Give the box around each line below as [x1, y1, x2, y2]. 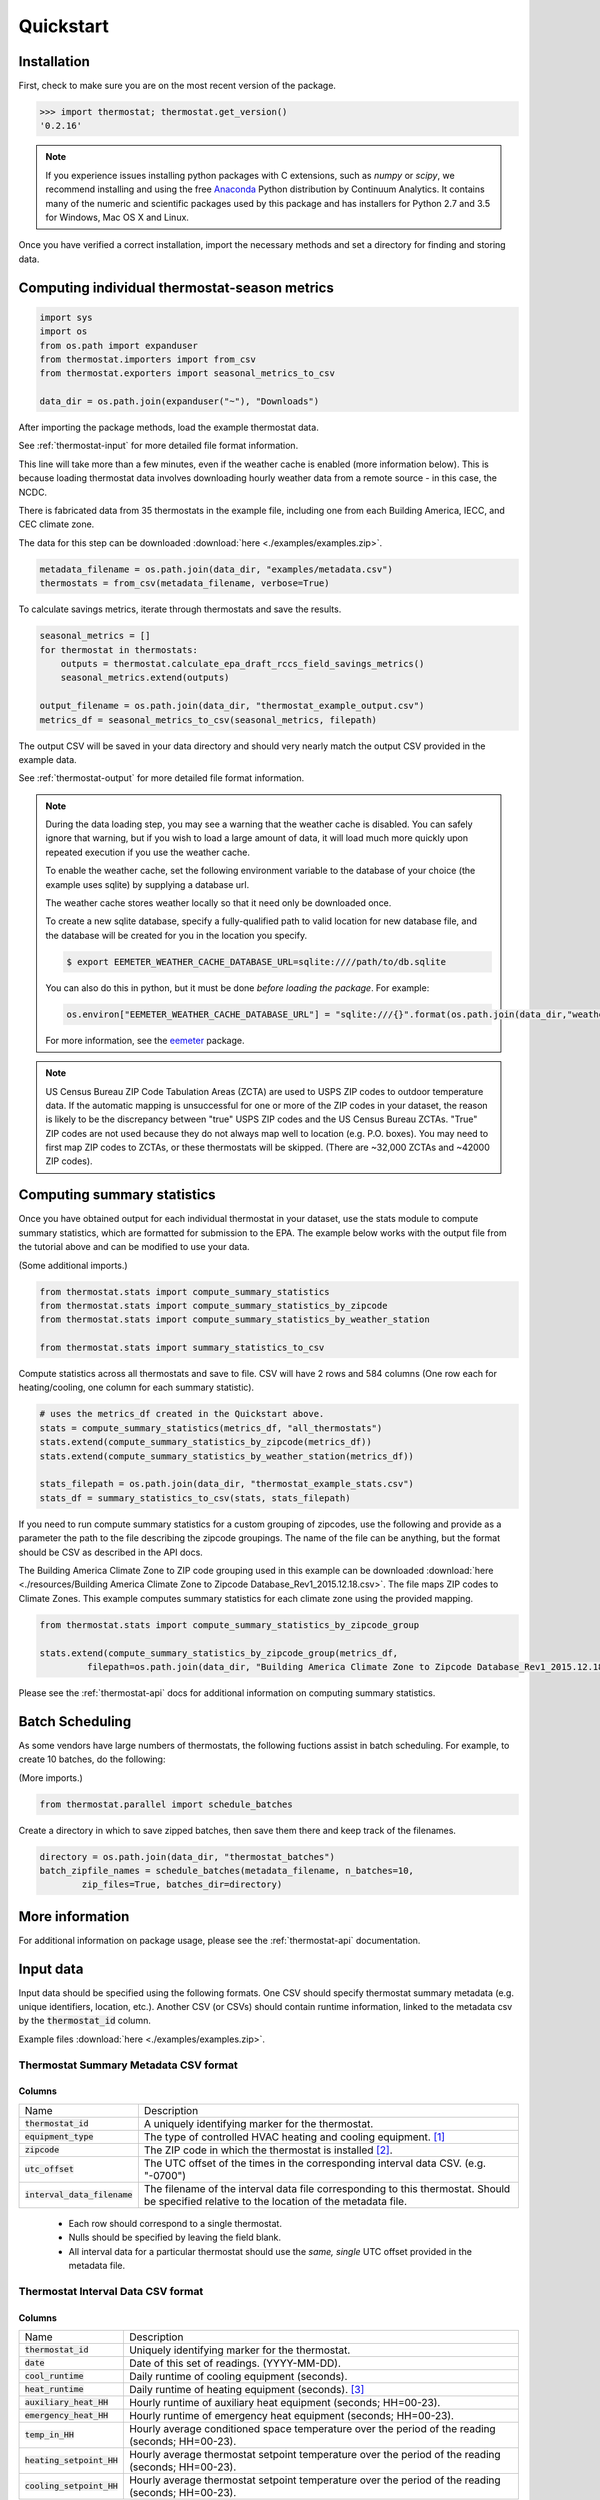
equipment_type [24, 2131, 94, 2142]
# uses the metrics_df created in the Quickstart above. [39, 1408, 325, 1420]
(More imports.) [18, 1771, 84, 1784]
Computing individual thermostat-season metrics [18, 279, 334, 296]
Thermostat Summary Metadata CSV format [18, 2058, 239, 2072]
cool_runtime [24, 2371, 84, 2382]
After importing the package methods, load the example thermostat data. [18, 421, 319, 434]
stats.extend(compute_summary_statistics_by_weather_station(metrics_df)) [39, 1450, 415, 1462]
